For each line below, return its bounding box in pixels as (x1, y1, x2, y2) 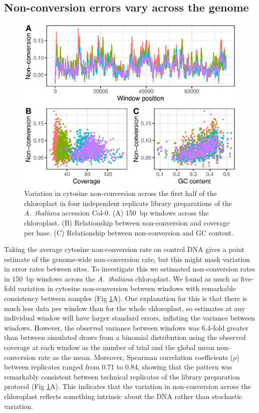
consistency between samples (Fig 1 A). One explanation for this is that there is (4, 293, 247, 303)
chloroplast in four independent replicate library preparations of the (24, 197, 232, 208)
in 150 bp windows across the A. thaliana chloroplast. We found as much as (4, 273, 238, 283)
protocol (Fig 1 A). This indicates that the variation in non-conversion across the (4, 381, 251, 391)
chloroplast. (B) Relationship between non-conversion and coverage (24, 217, 230, 227)
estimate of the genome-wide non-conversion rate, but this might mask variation (4, 253, 250, 264)
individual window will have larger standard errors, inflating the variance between (4, 312, 255, 323)
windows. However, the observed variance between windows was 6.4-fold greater (4, 322, 248, 332)
